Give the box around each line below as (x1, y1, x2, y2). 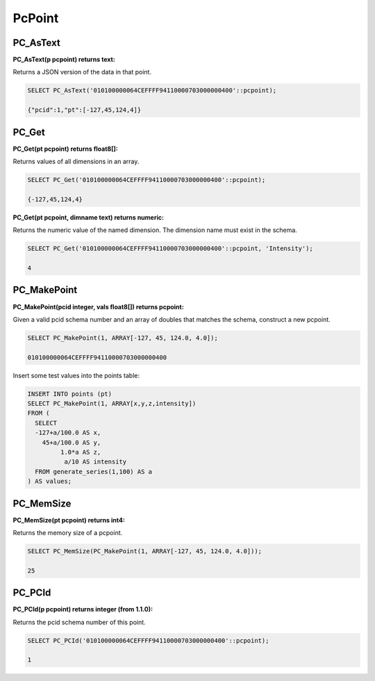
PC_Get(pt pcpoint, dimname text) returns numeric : (12, 213, 165, 222)
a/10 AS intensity (63, 458, 127, 466)
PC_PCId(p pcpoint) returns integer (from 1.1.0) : (12, 605, 153, 614)
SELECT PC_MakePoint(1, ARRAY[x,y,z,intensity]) (27, 400, 197, 408)
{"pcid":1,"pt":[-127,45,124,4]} (27, 106, 142, 114)
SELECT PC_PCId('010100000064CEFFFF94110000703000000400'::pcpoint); (27, 637, 269, 644)
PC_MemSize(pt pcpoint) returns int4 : (12, 516, 125, 524)
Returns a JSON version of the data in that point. (12, 68, 152, 76)
